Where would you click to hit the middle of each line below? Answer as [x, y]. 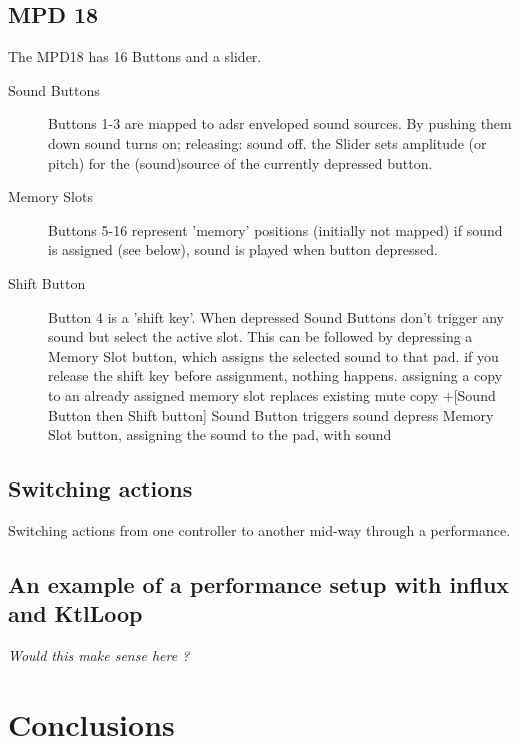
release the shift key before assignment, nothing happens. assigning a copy [275, 375]
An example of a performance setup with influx [259, 583]
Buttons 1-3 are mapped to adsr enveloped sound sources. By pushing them [280, 123]
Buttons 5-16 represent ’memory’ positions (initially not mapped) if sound [275, 229]
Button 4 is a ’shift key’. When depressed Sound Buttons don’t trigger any [276, 316]
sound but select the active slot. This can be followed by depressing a [260, 336]
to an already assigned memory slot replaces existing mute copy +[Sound [272, 394]
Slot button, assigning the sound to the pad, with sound [220, 434]
